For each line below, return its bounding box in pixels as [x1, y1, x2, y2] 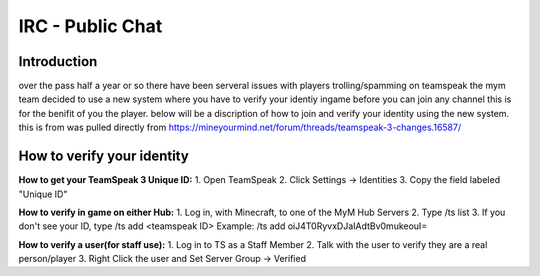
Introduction [18, 53, 98, 70]
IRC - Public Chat [18, 15, 163, 37]
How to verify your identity [18, 148, 189, 165]
